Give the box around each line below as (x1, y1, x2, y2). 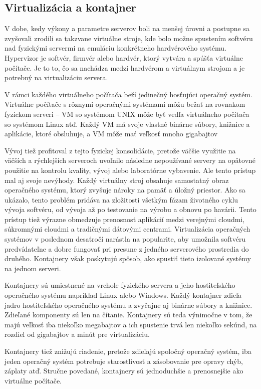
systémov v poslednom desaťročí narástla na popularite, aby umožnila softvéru (5, 234, 246, 244)
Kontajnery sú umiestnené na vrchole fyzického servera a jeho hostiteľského (5, 280, 235, 290)
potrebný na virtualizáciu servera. (5, 72, 108, 83)
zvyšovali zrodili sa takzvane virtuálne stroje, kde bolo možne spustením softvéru (5, 33, 253, 43)
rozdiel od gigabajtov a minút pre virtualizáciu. (5, 329, 150, 339)
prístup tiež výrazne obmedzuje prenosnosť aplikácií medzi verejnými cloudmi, (5, 214, 245, 224)
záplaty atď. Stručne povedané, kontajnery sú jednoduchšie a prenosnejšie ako (5, 365, 243, 376)
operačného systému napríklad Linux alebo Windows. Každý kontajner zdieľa (5, 290, 242, 300)
